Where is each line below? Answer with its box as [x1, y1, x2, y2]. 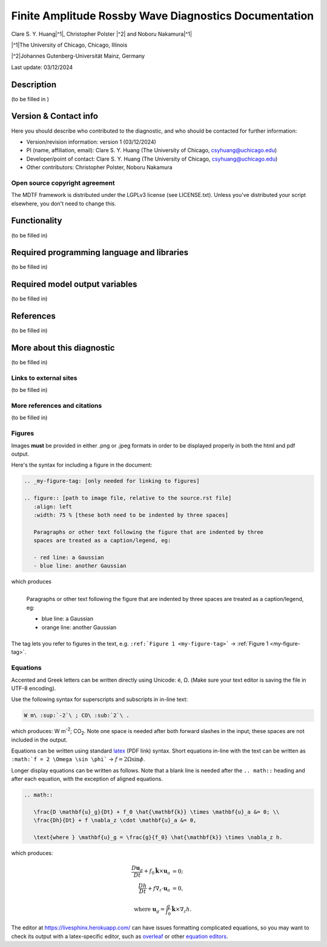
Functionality [11, 216, 62, 226]
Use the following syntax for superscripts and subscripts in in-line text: [11, 696, 188, 703]
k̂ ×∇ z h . [171, 906, 192, 914]
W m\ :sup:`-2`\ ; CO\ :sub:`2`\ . [24, 712, 130, 719]
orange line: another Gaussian [41, 623, 117, 631]
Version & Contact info [11, 111, 98, 121]
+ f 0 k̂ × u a [144, 868, 171, 876]
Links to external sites [11, 373, 78, 382]
